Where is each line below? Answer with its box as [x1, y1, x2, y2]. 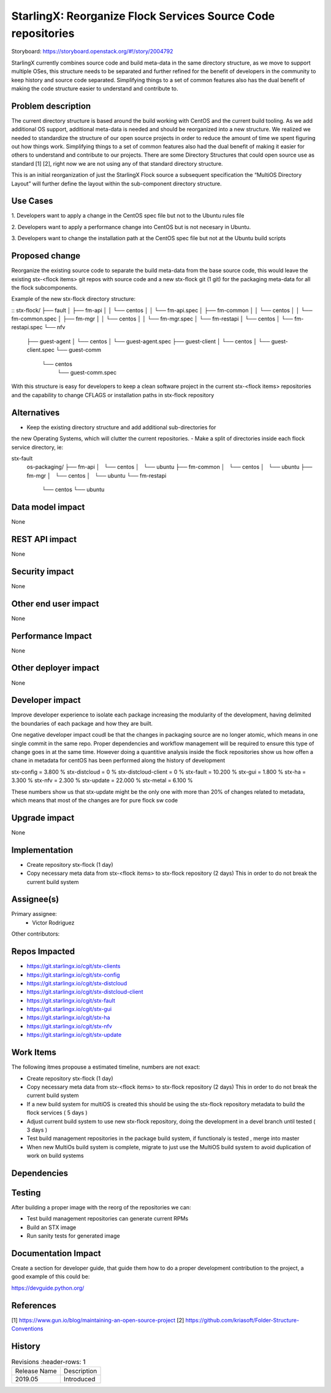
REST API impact [11, 534, 77, 545]
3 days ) [26, 1126, 48, 1133]
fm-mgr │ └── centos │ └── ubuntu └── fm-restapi [26, 471, 167, 479]
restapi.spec [11, 324, 43, 331]
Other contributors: [11, 930, 60, 937]
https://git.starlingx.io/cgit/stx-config [26, 971, 120, 979]
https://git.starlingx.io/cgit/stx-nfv [26, 1022, 113, 1030]
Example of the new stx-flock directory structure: [11, 295, 136, 303]
